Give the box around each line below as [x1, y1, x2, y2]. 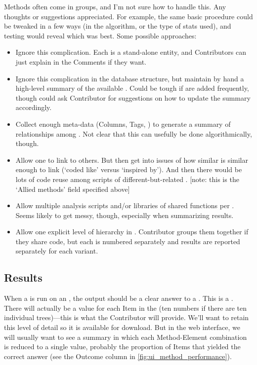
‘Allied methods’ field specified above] [15, 183, 130, 194]
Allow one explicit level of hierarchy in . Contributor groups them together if [15, 226, 249, 237]
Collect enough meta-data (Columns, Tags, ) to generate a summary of [15, 118, 231, 129]
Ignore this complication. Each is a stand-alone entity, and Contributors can [15, 47, 246, 57]
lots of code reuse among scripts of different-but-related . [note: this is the [15, 174, 239, 184]
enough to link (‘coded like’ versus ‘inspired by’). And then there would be [15, 164, 242, 175]
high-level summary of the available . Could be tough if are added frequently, [15, 83, 249, 93]
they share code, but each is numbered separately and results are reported [15, 236, 240, 246]
